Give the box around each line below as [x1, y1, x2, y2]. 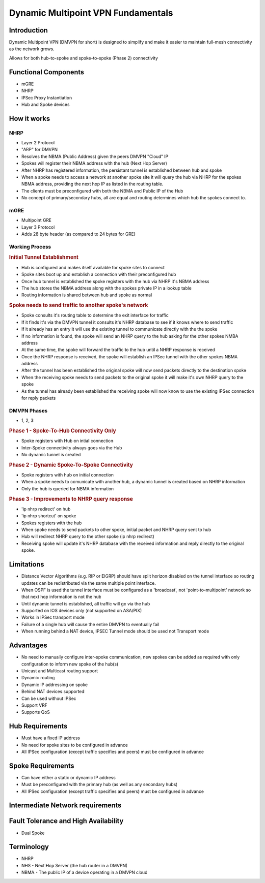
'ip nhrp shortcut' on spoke [21, 513, 77, 519]
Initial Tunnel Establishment [9, 254, 79, 261]
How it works [9, 114, 50, 123]
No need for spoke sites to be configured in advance [21, 742, 128, 748]
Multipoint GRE [21, 217, 52, 223]
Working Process [9, 243, 52, 250]
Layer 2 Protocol [21, 140, 55, 146]
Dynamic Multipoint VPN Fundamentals [9, 7, 173, 18]
